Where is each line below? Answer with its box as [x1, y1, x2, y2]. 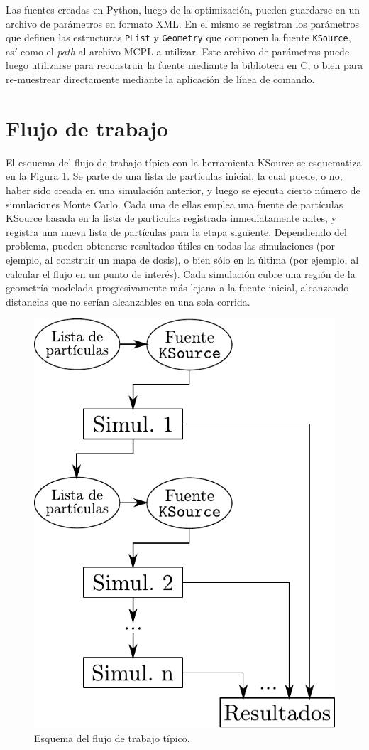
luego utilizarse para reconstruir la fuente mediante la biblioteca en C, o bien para [6, 58, 363, 73]
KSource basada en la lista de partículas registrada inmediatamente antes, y [6, 210, 337, 225]
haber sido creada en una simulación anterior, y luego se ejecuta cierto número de [6, 182, 360, 197]
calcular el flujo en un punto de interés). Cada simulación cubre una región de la [6, 266, 356, 281]
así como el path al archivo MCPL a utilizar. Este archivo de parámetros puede [6, 43, 350, 58]
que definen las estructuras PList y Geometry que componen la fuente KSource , [6, 30, 351, 45]
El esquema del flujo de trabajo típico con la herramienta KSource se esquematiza [6, 154, 362, 169]
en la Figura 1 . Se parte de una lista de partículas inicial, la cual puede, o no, [6, 168, 343, 183]
